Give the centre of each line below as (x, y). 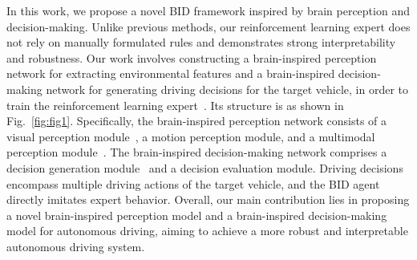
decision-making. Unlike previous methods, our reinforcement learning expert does (208, 26)
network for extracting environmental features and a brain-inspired (171, 73)
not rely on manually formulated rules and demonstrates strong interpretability (201, 42)
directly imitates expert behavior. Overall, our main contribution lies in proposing (208, 199)
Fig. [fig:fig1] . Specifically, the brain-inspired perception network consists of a (197, 121)
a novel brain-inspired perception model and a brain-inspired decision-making (197, 215)
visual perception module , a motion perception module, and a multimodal (191, 136)
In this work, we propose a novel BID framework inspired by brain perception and (208, 10)
